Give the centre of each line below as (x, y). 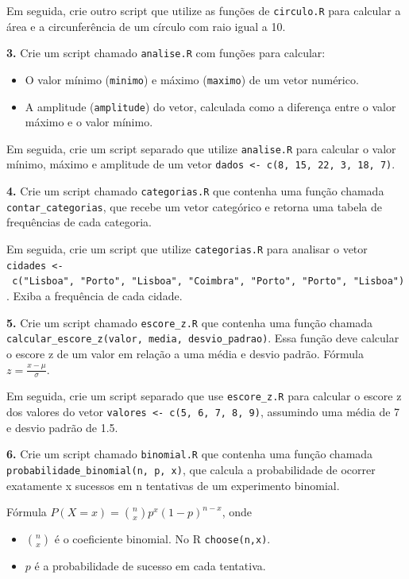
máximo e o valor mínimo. (89, 122)
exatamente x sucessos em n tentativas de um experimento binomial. (173, 485)
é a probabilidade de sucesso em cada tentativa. (150, 566)
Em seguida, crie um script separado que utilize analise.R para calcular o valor (201, 148)
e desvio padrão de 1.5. (62, 427)
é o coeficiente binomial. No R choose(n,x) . (162, 539)
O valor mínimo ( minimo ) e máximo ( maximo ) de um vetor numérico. (192, 79)
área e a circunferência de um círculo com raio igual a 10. (146, 26)
